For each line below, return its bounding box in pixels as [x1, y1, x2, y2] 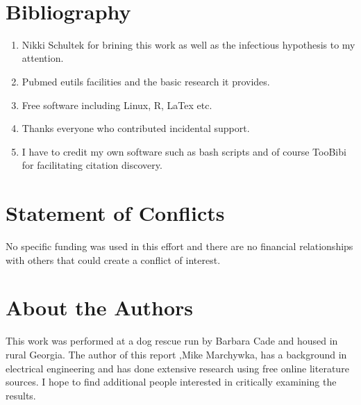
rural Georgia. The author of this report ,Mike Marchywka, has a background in [6, 347, 347, 361]
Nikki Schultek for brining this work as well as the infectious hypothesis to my [22, 37, 355, 51]
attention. [22, 51, 64, 65]
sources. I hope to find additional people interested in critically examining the [6, 374, 337, 389]
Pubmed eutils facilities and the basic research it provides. [22, 74, 270, 88]
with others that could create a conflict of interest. [6, 252, 221, 267]
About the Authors [6, 293, 194, 322]
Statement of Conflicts [6, 199, 225, 227]
